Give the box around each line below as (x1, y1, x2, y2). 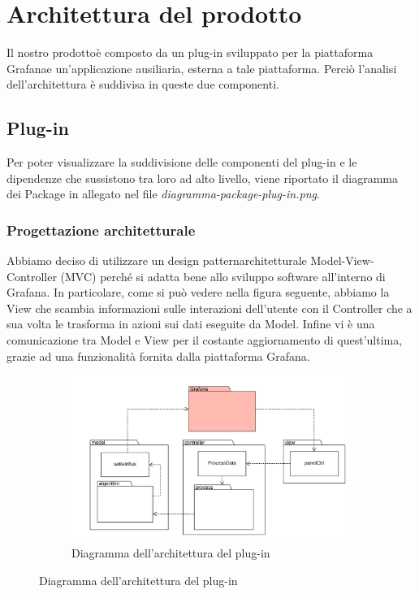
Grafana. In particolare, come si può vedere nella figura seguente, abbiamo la (6, 284, 390, 301)
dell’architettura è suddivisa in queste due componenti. (6, 76, 279, 93)
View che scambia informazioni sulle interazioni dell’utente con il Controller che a (6, 299, 413, 316)
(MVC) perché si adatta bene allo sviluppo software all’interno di (60, 267, 386, 284)
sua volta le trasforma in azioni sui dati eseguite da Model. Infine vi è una (6, 315, 375, 332)
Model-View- (310, 252, 374, 269)
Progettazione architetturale (6, 219, 196, 240)
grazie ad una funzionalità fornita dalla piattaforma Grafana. (6, 347, 310, 364)
